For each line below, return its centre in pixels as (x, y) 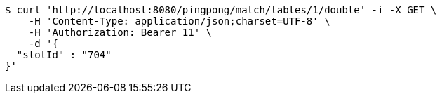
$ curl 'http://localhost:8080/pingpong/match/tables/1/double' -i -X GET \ (221, 10)
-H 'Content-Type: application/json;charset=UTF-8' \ (179, 21)
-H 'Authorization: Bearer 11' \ (120, 32)
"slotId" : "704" (64, 55)
